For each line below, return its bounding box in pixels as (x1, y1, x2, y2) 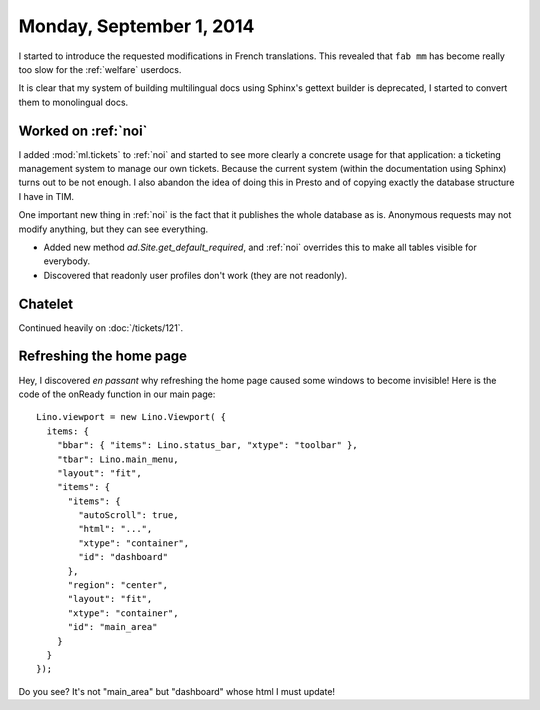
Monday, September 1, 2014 (18, 15, 255, 37)
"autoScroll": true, (78, 510, 179, 521)
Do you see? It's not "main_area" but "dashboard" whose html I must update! (18, 685, 335, 697)
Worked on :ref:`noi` (18, 122, 148, 139)
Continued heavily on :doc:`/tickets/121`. (18, 321, 184, 334)
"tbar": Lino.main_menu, (56, 453, 179, 465)
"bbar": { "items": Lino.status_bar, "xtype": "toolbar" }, (56, 440, 359, 451)
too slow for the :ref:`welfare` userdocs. (18, 63, 182, 75)
